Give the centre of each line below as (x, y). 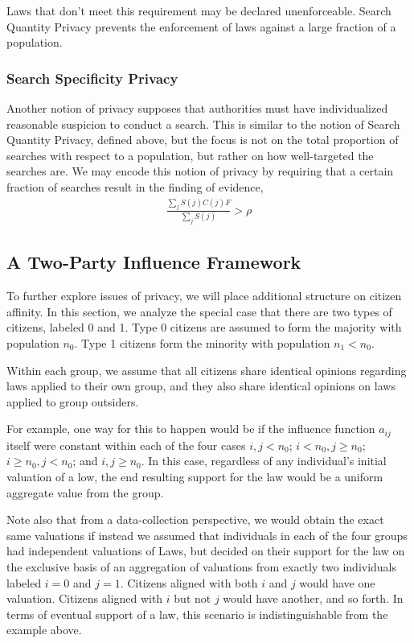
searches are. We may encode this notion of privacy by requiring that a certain (200, 171)
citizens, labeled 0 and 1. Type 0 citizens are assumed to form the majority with (204, 327)
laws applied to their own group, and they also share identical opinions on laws (201, 386)
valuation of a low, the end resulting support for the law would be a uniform (195, 476)
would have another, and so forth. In (313, 598)
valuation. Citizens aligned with (85, 598)
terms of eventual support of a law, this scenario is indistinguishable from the (197, 614)
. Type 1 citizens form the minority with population (202, 342)
